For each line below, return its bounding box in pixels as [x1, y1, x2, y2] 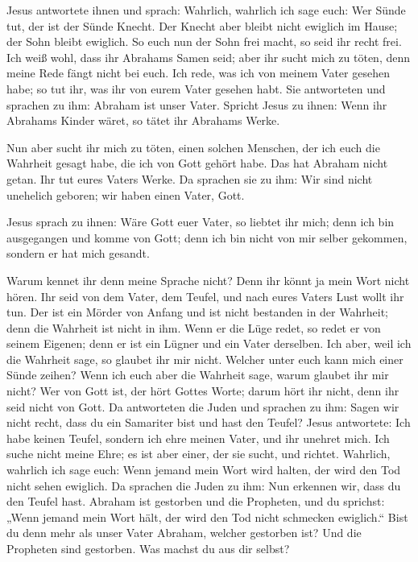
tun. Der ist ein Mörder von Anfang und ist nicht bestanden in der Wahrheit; [6, 304, 388, 320]
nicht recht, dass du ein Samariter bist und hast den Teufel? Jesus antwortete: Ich [6, 414, 411, 431]
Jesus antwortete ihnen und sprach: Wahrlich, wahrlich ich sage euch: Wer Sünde [6, 2, 406, 18]
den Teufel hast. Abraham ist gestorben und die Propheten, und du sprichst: [6, 493, 385, 510]
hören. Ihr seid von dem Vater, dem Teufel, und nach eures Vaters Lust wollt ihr [6, 287, 404, 304]
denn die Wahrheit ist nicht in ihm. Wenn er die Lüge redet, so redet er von [6, 319, 381, 336]
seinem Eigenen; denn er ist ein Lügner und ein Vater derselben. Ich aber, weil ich [6, 335, 412, 352]
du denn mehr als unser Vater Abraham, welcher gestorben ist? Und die [6, 524, 362, 541]
